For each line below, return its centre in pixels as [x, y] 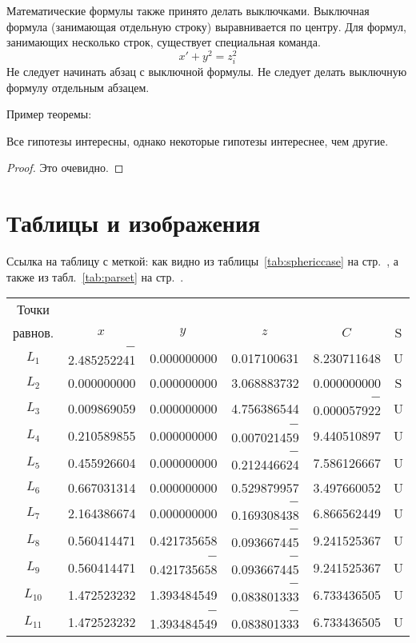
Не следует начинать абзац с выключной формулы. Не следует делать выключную [207, 72]
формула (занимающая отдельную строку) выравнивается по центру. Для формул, [206, 26]
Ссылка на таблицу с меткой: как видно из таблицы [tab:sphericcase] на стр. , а [203, 261]
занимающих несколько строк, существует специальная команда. [164, 42]
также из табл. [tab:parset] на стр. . [95, 276]
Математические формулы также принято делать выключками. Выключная [188, 10]
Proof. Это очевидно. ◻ [65, 168]
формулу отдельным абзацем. [78, 87]
